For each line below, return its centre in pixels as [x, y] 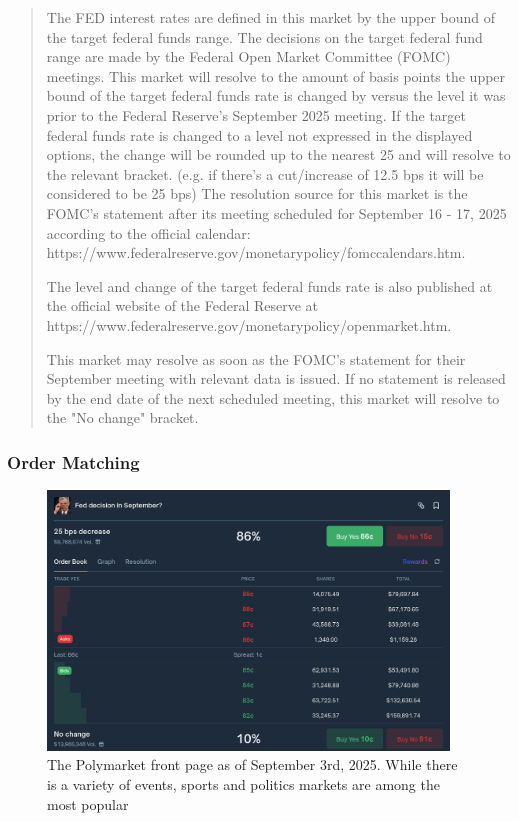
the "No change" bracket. [122, 417]
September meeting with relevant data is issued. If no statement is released [276, 378]
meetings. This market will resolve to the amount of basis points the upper [276, 75]
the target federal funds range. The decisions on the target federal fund [264, 36]
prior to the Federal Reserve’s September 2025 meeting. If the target [256, 114]
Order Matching [73, 461]
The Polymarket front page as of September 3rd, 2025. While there [252, 764]
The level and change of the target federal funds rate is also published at [269, 285]
